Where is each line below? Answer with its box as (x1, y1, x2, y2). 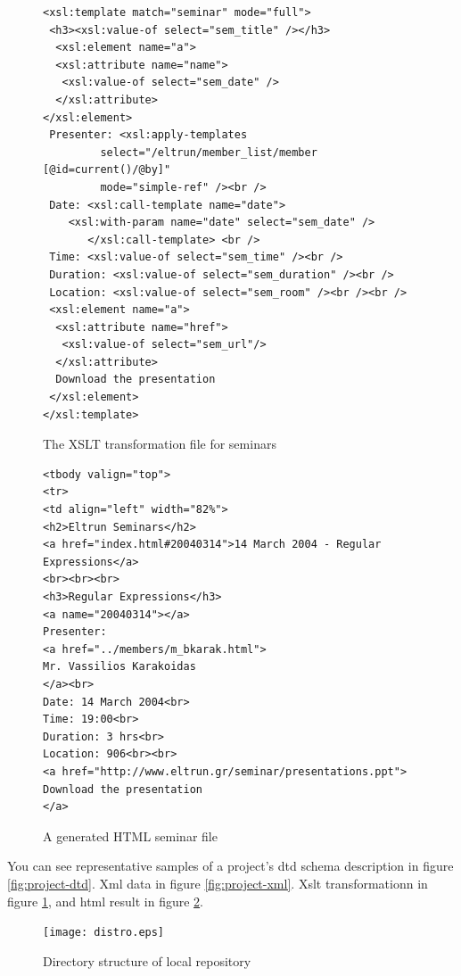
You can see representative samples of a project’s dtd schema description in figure (7, 856, 454, 875)
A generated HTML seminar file (43, 826, 218, 845)
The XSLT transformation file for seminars (43, 434, 276, 453)
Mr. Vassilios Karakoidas (43, 660, 196, 674)
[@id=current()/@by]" (43, 163, 171, 177)
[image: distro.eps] (43, 926, 165, 939)
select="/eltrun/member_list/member (100, 145, 317, 159)
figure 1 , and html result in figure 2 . (7, 891, 203, 910)
